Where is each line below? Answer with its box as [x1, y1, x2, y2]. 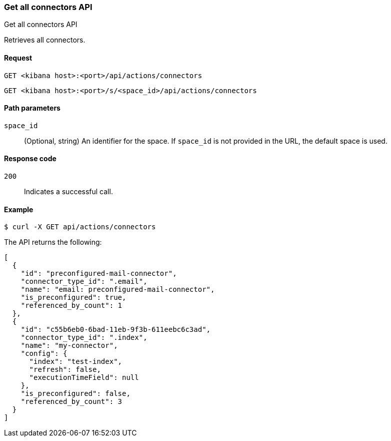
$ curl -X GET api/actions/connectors [4, 223, 156, 231]
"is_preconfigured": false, [20, 389, 130, 398]
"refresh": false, [29, 365, 101, 374]
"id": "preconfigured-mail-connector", [20, 269, 177, 278]
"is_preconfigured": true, [20, 293, 126, 302]
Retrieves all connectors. [4, 36, 85, 45]
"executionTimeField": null [29, 373, 139, 382]
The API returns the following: [4, 238, 102, 247]
